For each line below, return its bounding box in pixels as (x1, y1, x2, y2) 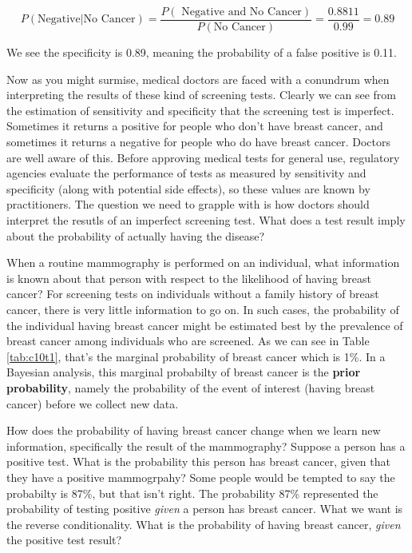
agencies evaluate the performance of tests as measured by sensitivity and (6, 165, 366, 181)
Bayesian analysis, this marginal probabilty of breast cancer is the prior (6, 364, 361, 380)
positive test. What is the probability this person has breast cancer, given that (6, 453, 390, 470)
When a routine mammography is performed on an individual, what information (6, 254, 400, 271)
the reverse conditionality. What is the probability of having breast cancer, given (6, 515, 401, 532)
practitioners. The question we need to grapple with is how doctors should (6, 196, 370, 213)
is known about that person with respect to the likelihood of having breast (6, 269, 372, 286)
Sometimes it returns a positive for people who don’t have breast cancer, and (6, 117, 383, 134)
